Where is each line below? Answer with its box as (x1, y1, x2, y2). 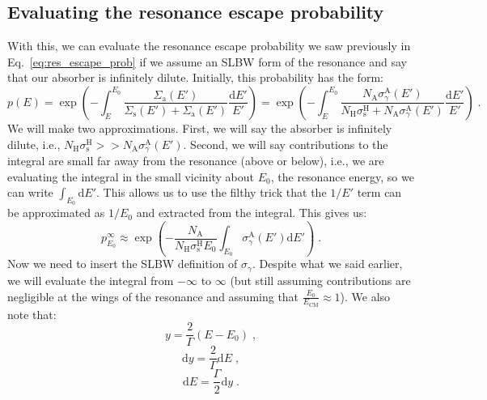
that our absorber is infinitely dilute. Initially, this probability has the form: (7, 69, 383, 86)
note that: (7, 305, 57, 322)
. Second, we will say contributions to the (183, 135, 388, 152)
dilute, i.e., (7, 135, 61, 152)
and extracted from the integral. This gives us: (136, 204, 367, 221)
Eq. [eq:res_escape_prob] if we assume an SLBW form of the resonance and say (7, 53, 407, 70)
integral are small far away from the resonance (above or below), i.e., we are (7, 152, 384, 169)
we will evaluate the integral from (7, 271, 174, 288)
